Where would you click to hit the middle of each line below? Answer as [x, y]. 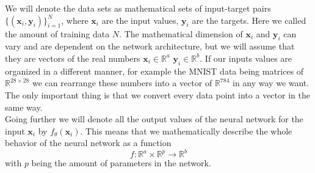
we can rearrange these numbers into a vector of [122, 83]
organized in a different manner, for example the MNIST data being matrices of [154, 71]
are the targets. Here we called [249, 20]
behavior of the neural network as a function [88, 143]
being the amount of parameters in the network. [121, 163]
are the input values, [140, 20]
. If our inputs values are [246, 58]
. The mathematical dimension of [181, 33]
